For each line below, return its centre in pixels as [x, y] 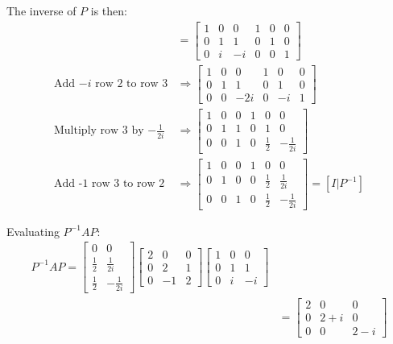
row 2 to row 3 [132, 84]
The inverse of [41, 10]
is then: [109, 10]
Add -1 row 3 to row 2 [110, 184]
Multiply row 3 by [99, 131]
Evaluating [33, 231]
